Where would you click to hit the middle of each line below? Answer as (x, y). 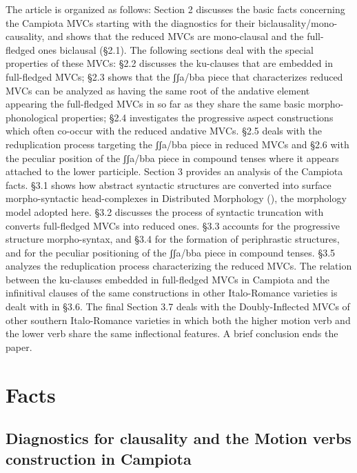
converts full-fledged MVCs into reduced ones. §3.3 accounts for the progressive (173, 225)
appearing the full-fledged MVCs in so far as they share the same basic (155, 104)
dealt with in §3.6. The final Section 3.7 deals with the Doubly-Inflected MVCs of (178, 306)
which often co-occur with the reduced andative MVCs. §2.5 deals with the (164, 131)
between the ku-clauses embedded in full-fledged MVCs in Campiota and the (167, 279)
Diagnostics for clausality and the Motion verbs (178, 438)
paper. (19, 346)
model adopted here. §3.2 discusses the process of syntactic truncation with (165, 211)
